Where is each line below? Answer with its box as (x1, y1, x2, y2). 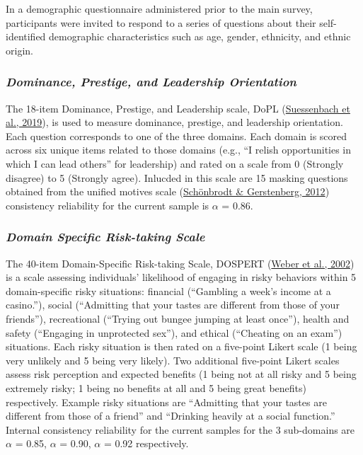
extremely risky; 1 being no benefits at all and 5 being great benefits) (6, 380, 307, 395)
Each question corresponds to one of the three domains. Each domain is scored (6, 128, 347, 143)
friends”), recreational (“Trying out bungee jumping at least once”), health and (6, 311, 350, 326)
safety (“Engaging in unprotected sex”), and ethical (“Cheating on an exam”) (6, 325, 342, 340)
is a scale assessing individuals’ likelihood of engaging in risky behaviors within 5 (6, 270, 357, 284)
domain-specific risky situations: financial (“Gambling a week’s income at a (6, 283, 331, 298)
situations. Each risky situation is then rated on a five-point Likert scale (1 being (6, 339, 357, 354)
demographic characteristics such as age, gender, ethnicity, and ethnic (49, 29, 351, 44)
